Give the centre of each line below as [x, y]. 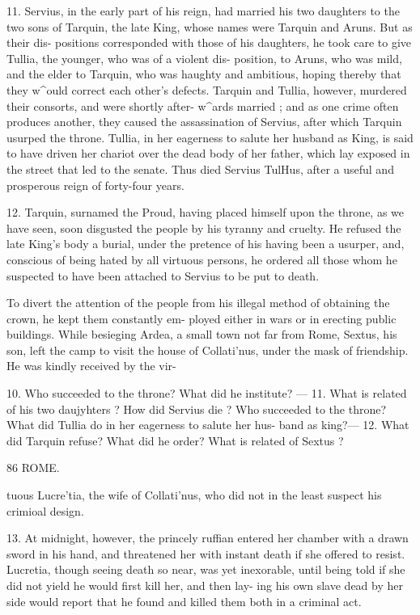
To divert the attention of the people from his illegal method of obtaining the [198, 303]
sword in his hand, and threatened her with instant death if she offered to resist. [206, 553]
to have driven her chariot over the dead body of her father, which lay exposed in [208, 153]
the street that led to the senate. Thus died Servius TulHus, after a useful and [200, 168]
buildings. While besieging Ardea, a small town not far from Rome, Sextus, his [202, 334]
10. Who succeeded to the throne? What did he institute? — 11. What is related [207, 393]
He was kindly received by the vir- [91, 366]
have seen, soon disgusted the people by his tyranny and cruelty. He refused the [204, 227]
